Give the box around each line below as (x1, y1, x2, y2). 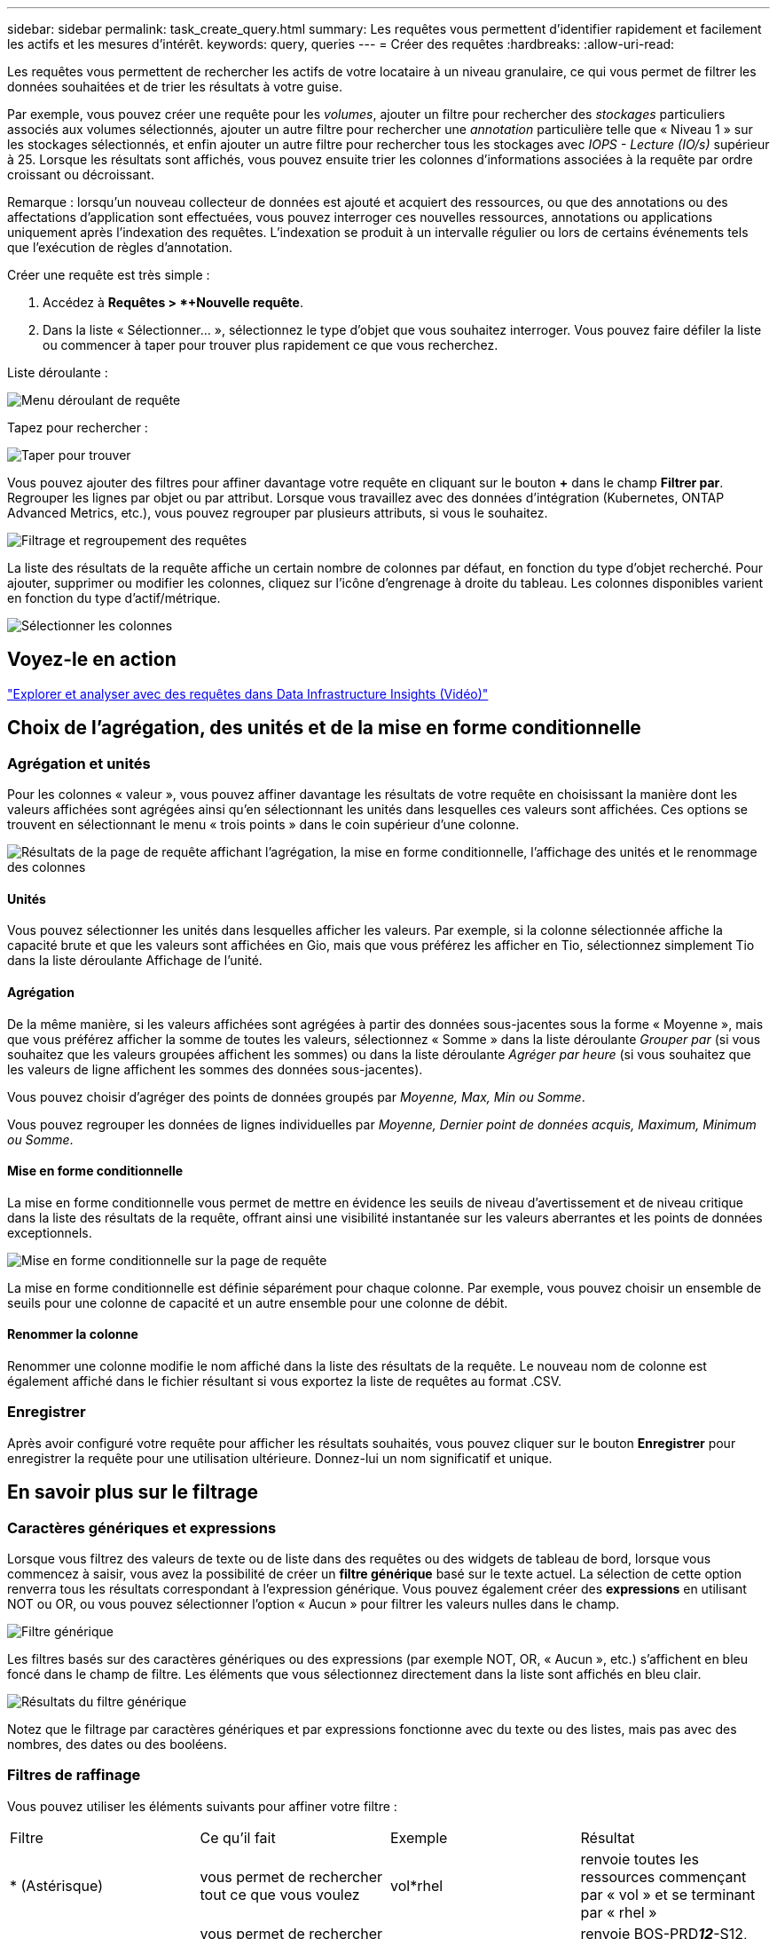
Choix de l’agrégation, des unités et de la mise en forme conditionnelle (7, 716, 641, 740)
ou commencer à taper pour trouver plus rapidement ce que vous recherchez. (43, 337, 498, 352)
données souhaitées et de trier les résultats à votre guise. (7, 79, 342, 94)
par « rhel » (580, 1903, 657, 1921)
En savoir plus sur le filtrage (7, 1481, 259, 1504)
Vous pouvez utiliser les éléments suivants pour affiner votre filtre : (7, 1798, 397, 1814)
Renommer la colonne (7, 1326, 138, 1342)
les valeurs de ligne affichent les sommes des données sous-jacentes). (7, 1061, 423, 1077)
